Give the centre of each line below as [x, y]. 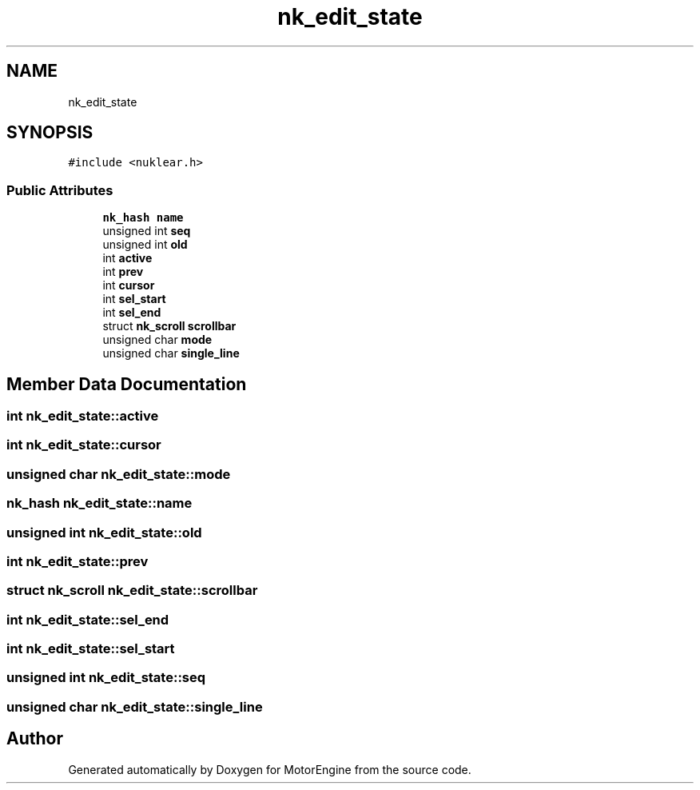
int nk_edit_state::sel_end [88, 619]
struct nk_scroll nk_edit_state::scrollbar [132, 591]
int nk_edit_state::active [83, 416]
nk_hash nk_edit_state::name [99, 503]
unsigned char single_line [171, 353]
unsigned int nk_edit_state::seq [106, 678]
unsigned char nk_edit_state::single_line [135, 706]
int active [127, 258]
